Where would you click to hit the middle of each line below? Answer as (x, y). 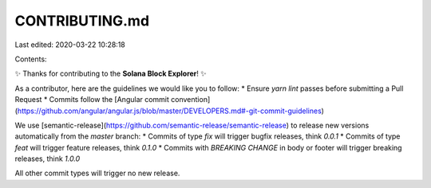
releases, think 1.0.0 (47, 159)
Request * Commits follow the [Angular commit (92, 100)
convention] (190, 100)
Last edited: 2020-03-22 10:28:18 (70, 45)
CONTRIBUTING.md (82, 21)
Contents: (31, 59)
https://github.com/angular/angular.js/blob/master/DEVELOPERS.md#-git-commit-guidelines (170, 111)
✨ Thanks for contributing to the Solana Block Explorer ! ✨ (111, 74)
